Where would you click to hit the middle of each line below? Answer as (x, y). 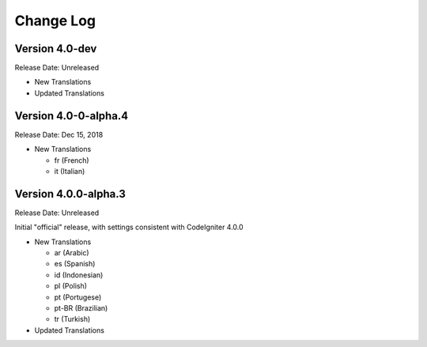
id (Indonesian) (79, 275)
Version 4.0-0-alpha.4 (72, 116)
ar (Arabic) (72, 253)
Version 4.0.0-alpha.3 (70, 194)
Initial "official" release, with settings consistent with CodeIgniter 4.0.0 (129, 227)
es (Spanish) (75, 264)
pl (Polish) (70, 286)
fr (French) (72, 160)
